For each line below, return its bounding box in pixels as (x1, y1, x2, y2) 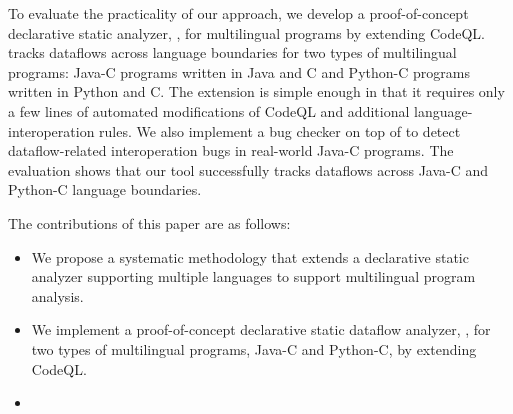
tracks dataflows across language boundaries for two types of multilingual (8, 42, 457, 63)
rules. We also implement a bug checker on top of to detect (99, 120, 461, 141)
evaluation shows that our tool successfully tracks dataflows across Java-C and (8, 159, 489, 180)
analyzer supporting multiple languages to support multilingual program (31, 266, 476, 287)
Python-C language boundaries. (8, 179, 202, 200)
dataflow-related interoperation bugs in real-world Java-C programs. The (8, 140, 454, 161)
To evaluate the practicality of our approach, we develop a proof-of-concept (8, 3, 469, 23)
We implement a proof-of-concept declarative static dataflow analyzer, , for (31, 319, 491, 340)
